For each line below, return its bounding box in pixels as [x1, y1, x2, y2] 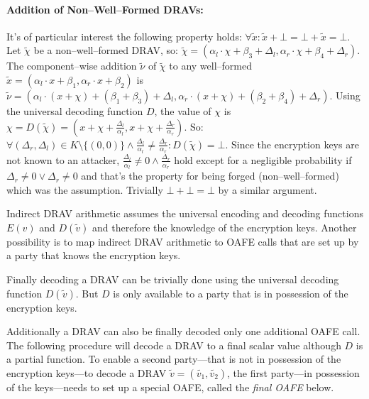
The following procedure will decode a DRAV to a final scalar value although [6, 337, 341, 352]
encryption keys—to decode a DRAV [6, 365, 167, 380]
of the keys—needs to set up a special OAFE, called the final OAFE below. [6, 379, 334, 394]
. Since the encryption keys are [225, 136, 359, 151]
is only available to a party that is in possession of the [113, 285, 348, 300]
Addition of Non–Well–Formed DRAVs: [6, 1, 204, 16]
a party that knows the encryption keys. [6, 248, 181, 263]
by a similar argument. [218, 182, 317, 197]
